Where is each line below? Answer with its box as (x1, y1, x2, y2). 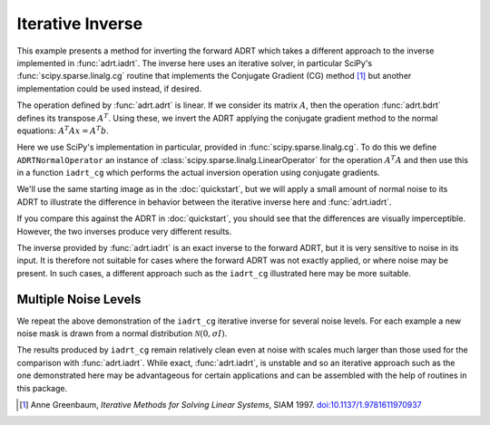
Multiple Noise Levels (16, 291, 142, 307)
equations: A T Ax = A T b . (16, 124, 109, 136)
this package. (16, 382, 68, 393)
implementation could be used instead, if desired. (16, 82, 202, 94)
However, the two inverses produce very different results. (16, 226, 232, 237)
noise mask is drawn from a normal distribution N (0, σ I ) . (16, 328, 228, 339)
